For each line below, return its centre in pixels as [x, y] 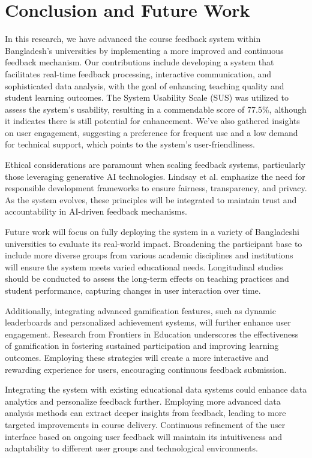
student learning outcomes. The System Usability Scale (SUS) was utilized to [147, 97]
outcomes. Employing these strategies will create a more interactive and [137, 357]
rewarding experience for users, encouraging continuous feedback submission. [146, 369]
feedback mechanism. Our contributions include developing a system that [139, 62]
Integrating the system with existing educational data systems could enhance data [156, 389]
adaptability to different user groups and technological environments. [131, 448]
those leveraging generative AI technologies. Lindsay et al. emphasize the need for [155, 176]
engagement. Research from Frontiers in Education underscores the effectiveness [152, 334]
